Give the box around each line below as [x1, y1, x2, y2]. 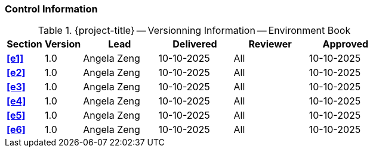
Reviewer [248, 38, 292, 50]
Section [7, 38, 42, 50]
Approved [322, 38, 369, 50]
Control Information [5, 3, 98, 15]
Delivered [172, 38, 217, 50]
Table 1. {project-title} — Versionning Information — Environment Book [38, 24, 351, 37]
